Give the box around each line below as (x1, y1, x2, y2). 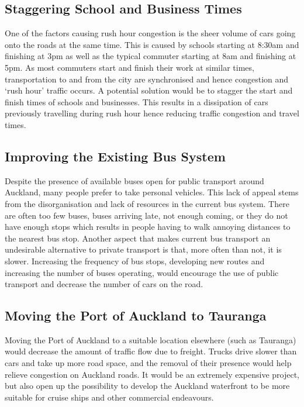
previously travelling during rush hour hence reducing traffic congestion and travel (5, 107, 299, 119)
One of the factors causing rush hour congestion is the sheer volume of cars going (5, 27, 296, 39)
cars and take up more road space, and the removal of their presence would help (5, 357, 292, 369)
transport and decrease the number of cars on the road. (5, 278, 203, 290)
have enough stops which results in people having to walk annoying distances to (5, 220, 291, 233)
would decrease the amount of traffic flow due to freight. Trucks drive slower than (5, 345, 297, 357)
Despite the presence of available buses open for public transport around (5, 174, 264, 187)
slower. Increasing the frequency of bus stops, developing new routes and (5, 254, 265, 267)
